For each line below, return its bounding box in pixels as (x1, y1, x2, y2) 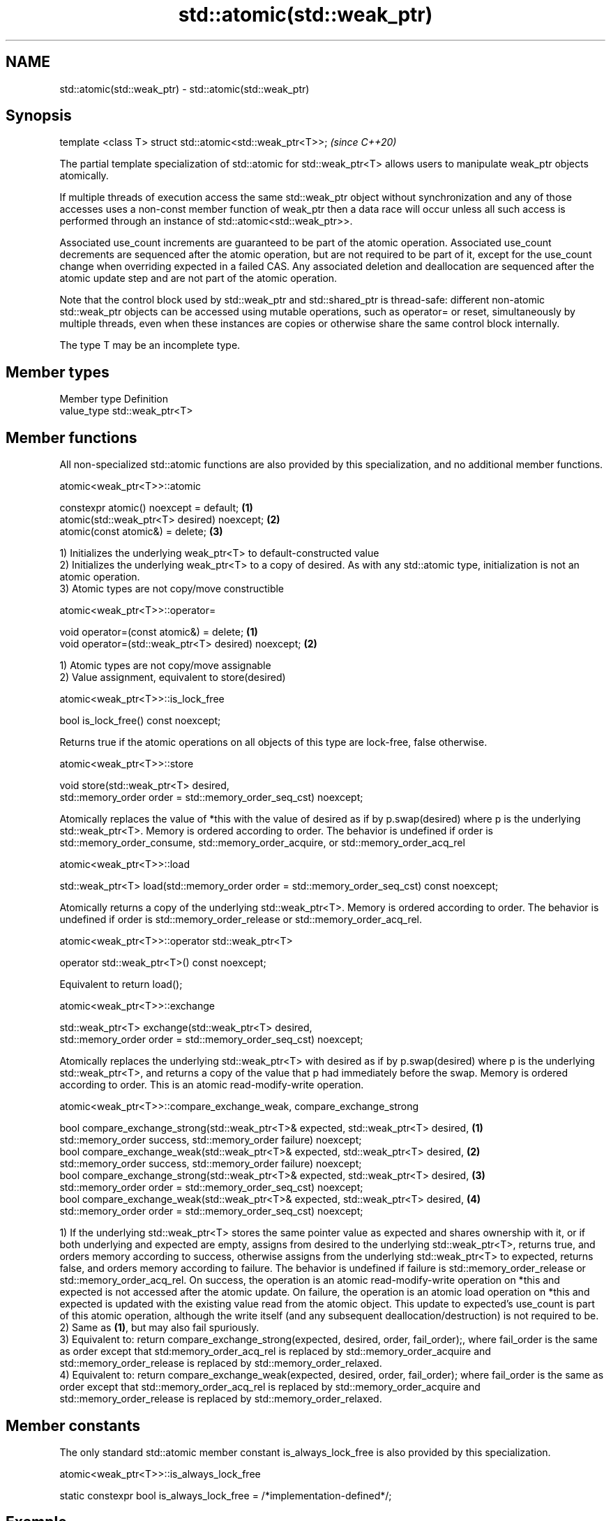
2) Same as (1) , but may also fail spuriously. (59, 1321, 259, 1334)
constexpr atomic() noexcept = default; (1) (59, 502, 253, 514)
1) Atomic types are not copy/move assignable (59, 659, 271, 672)
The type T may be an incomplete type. (59, 339, 241, 352)
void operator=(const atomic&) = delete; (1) (59, 626, 258, 638)
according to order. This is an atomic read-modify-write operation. (59, 1079, 364, 1091)
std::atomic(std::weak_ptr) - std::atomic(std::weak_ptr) (59, 82, 310, 95)
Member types (6, 363, 110, 381)
